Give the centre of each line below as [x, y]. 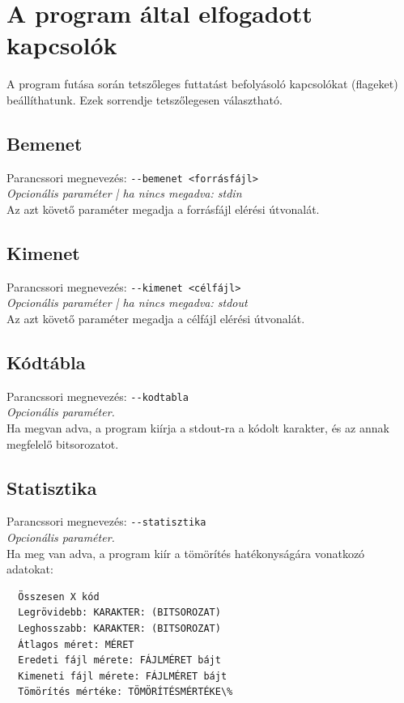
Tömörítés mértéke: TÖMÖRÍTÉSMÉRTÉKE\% [125, 692]
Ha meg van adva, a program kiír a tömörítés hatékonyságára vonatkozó [186, 553]
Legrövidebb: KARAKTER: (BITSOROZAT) [119, 613]
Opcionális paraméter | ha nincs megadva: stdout [127, 303]
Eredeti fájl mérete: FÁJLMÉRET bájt [119, 660]
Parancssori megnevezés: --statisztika [106, 521]
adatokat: [30, 569]
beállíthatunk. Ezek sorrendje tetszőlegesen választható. [145, 99]
